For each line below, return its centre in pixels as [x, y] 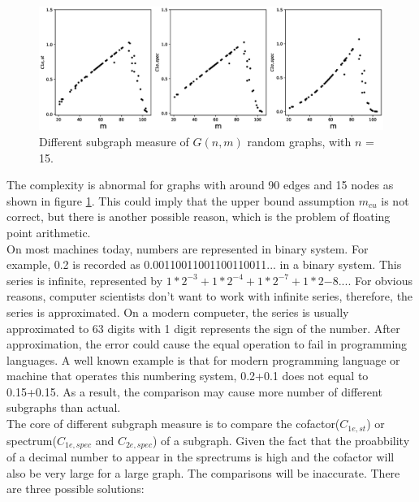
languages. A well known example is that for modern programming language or [203, 359]
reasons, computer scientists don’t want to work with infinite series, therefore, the [210, 296]
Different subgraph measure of [114, 141]
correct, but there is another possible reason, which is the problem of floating [199, 216]
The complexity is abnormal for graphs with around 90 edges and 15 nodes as [200, 185]
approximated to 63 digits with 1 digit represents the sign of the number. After [203, 328]
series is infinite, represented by [85, 280]
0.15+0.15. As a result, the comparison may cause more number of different [194, 391]
